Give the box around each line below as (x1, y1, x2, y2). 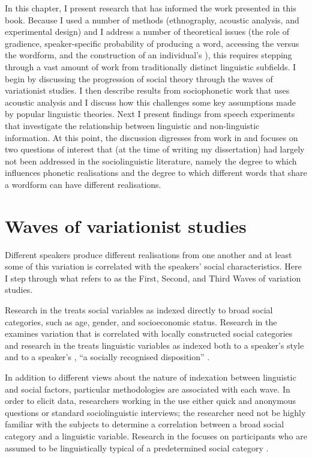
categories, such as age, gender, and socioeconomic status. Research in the (5, 315, 277, 328)
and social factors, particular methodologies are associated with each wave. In (5, 382, 290, 395)
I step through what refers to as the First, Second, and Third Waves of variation (5, 271, 301, 284)
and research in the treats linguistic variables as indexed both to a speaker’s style (5, 339, 304, 351)
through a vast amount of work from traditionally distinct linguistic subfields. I (5, 60, 296, 73)
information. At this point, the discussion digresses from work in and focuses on (5, 131, 298, 143)
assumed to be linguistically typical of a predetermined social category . (5, 441, 269, 454)
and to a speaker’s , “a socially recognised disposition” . (5, 351, 210, 363)
